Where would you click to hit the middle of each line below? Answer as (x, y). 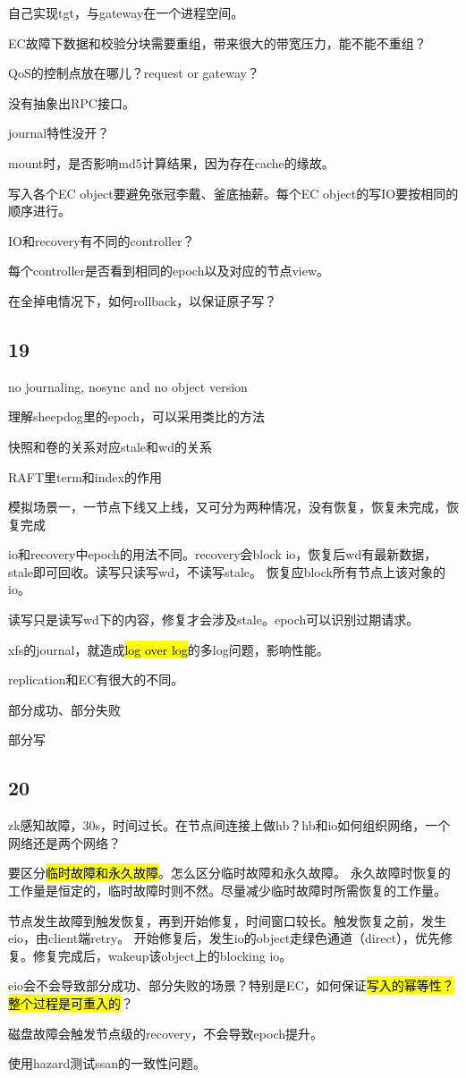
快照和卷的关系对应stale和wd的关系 (110, 446)
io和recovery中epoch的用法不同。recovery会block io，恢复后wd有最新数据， (223, 554)
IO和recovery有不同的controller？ (102, 240)
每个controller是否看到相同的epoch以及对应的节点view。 (169, 271)
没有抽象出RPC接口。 (72, 102)
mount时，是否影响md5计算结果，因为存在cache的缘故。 (171, 162)
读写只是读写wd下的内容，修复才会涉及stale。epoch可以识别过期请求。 (214, 620)
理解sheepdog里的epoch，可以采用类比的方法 (137, 416)
